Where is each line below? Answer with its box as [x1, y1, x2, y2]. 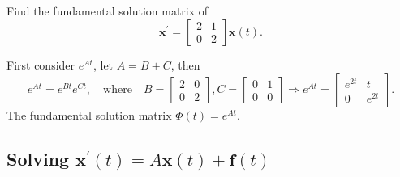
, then [170, 56, 200, 73]
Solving [6, 146, 70, 171]
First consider [6, 56, 75, 73]
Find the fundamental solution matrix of [6, 2, 209, 19]
